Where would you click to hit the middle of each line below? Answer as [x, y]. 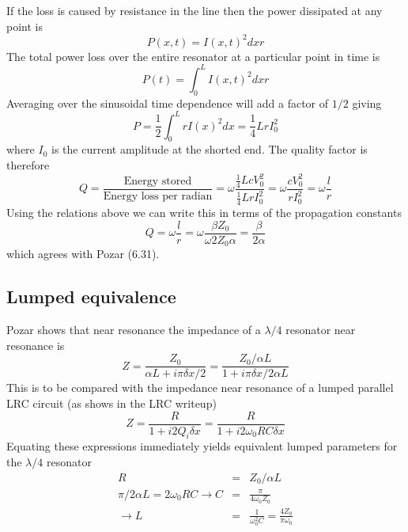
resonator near [321, 330]
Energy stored [158, 181]
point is [25, 26]
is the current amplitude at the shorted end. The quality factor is [210, 149]
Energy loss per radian [158, 197]
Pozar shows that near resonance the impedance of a [134, 330]
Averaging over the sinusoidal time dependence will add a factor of [168, 103]
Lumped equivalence [91, 296]
